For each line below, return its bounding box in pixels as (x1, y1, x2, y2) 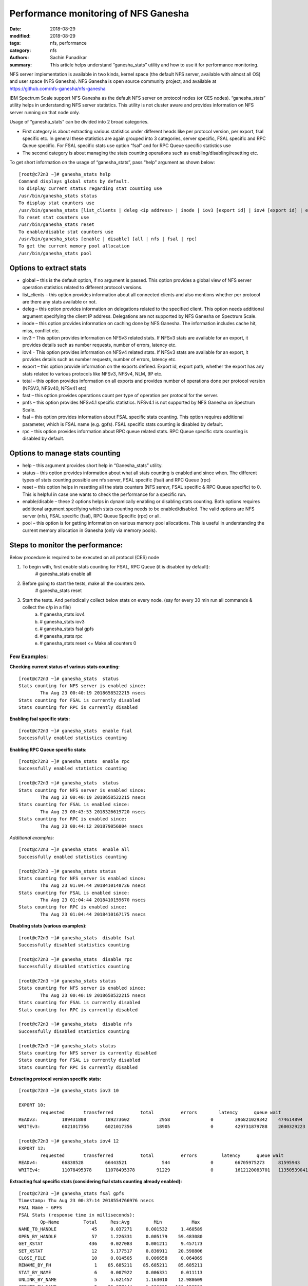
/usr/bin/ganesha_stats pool (18, 250, 92, 256)
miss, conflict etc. (22, 327, 60, 334)
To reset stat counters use (18, 214, 89, 220)
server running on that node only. (9, 109, 80, 115)
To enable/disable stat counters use (18, 229, 114, 235)
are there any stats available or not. (22, 298, 97, 305)
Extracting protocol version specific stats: (9, 1076, 102, 1082)
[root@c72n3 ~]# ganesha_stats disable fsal (18, 935, 136, 941)
